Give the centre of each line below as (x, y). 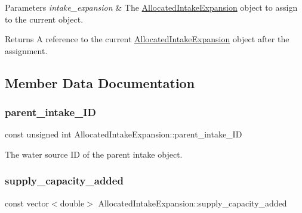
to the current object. (44, 19)
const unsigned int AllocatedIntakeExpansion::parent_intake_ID (124, 134)
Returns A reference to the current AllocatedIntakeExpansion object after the (147, 39)
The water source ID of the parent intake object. (94, 154)
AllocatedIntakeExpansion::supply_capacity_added (192, 203)
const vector (27, 203)
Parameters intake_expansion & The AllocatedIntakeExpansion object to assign (151, 7)
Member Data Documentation (100, 82)
